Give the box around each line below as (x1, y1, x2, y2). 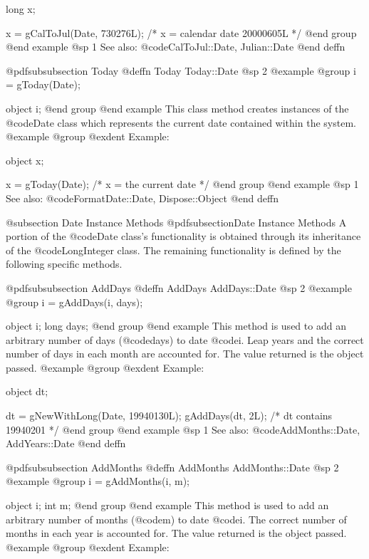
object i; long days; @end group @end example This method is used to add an (6, 318, 346, 333)
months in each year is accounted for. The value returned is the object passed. (6, 526, 347, 540)
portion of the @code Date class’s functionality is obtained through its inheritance (6, 229, 361, 244)
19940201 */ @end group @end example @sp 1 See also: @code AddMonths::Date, (6, 422, 360, 437)
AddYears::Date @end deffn (6, 436, 126, 451)
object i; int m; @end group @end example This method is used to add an (6, 498, 329, 513)
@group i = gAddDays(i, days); (6, 294, 143, 309)
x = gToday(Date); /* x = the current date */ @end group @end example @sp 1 (6, 177, 359, 192)
